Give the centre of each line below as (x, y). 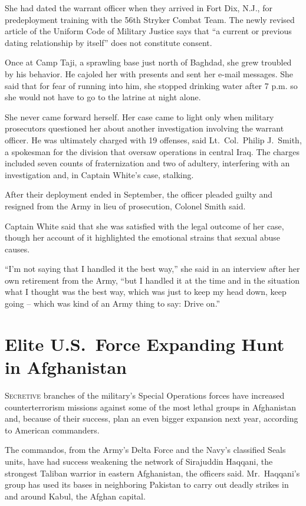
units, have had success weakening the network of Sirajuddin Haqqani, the (139, 461)
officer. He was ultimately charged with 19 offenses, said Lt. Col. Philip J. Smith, (153, 139)
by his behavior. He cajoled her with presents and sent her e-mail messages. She (149, 73)
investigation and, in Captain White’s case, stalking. (99, 174)
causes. (17, 249)
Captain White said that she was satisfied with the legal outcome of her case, (144, 226)
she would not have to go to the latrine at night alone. (103, 97)
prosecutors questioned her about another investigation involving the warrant (144, 128)
